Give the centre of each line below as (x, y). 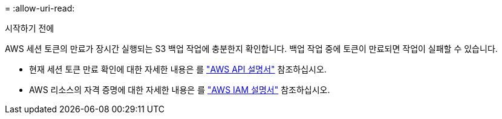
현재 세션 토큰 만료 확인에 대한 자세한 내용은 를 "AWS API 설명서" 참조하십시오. (178, 69)
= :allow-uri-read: (40, 8)
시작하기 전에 (30, 28)
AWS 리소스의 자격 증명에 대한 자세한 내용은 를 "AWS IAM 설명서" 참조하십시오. (180, 90)
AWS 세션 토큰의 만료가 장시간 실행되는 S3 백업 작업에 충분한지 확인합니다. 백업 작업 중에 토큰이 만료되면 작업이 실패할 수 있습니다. (251, 49)
